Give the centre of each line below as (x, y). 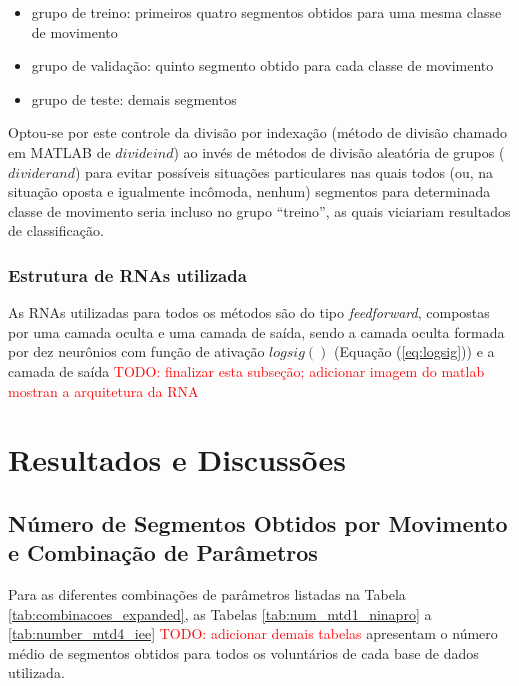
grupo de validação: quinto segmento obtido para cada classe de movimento (262, 65)
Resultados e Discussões (177, 459)
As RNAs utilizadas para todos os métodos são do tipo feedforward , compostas (249, 312)
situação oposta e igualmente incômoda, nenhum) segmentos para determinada (249, 191)
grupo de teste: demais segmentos (134, 98)
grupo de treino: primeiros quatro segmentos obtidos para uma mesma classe (266, 12)
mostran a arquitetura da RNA (103, 390)
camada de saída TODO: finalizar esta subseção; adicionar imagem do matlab (246, 370)
